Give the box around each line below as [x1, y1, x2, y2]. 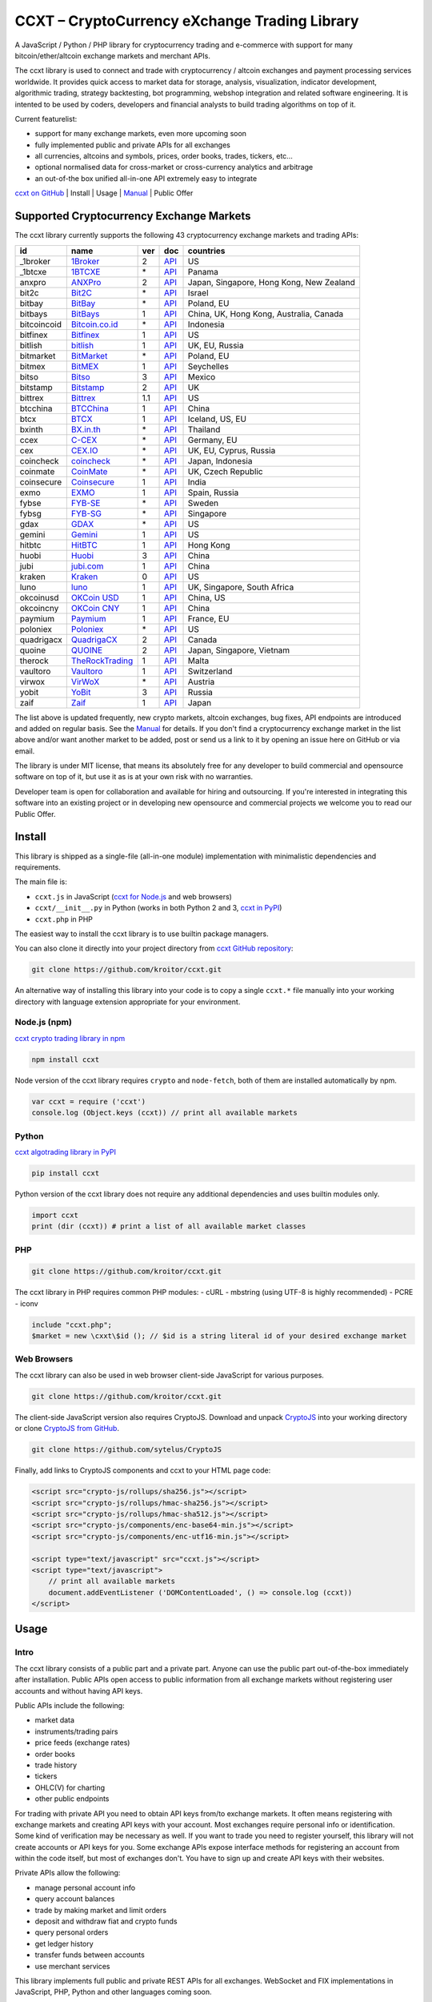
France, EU [187, 613, 230, 624]
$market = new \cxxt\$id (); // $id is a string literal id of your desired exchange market [31, 1332, 407, 1341]
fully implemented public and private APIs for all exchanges [34, 140, 231, 150]
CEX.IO [70, 444, 98, 456]
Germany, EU [187, 434, 238, 445]
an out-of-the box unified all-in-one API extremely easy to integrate [34, 173, 258, 183]
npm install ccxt [31, 1055, 100, 1064]
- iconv [14, 1298, 39, 1309]
